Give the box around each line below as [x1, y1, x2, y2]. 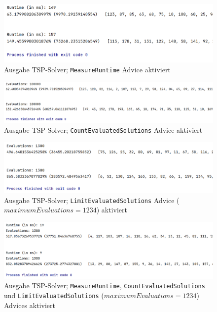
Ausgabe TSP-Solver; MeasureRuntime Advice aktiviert [4, 64, 171, 75]
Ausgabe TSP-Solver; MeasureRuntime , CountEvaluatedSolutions [4, 280, 205, 291]
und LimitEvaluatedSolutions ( [4, 290, 104, 300]
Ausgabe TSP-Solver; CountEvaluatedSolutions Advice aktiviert [4, 124, 203, 135]
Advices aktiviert [4, 300, 55, 310]
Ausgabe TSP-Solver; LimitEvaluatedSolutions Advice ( [4, 195, 180, 205]
